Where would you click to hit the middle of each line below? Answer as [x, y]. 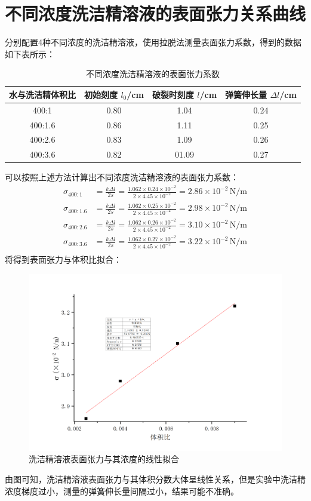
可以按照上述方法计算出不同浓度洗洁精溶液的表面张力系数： [122, 177]
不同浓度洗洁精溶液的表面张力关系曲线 [155, 13]
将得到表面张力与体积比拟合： [63, 259]
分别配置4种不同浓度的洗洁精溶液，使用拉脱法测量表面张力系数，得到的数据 [153, 42]
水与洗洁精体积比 [42, 94]
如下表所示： [30, 53]
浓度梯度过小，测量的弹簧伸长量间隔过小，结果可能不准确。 [122, 491]
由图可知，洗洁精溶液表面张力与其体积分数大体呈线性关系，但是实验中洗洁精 [155, 479]
